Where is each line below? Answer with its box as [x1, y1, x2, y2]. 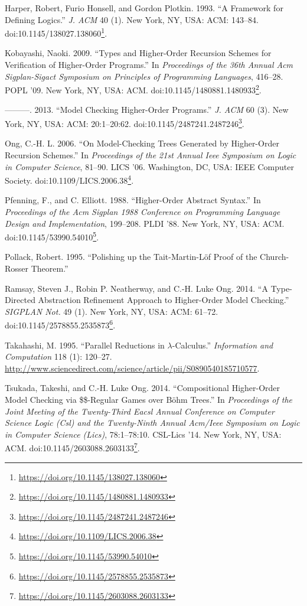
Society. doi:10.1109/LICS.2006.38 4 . [5, 172, 134, 186]
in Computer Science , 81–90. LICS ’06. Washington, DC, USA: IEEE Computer [5, 160, 294, 172]
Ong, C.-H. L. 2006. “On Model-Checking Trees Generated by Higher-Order [5, 137, 279, 149]
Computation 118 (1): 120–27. [5, 350, 112, 363]
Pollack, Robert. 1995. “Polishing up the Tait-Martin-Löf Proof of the [5, 250, 257, 263]
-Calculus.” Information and [172, 338, 273, 351]
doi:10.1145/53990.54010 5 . [5, 229, 99, 243]
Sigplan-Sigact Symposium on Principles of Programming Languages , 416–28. [5, 70, 283, 82]
